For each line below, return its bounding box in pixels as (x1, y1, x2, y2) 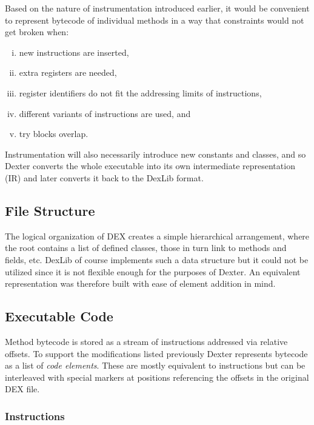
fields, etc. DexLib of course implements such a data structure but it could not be (5, 253, 309, 266)
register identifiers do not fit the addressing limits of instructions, (19, 86, 262, 99)
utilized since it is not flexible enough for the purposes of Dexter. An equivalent (5, 265, 301, 278)
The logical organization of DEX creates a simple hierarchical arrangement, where (5, 229, 310, 242)
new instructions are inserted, (19, 45, 129, 58)
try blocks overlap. (19, 127, 89, 140)
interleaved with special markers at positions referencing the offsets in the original (5, 370, 309, 383)
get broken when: (5, 25, 69, 38)
